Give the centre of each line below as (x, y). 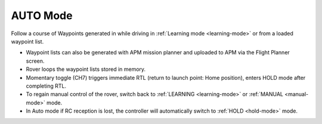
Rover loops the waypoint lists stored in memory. (86, 69)
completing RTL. (46, 86)
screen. (35, 61)
